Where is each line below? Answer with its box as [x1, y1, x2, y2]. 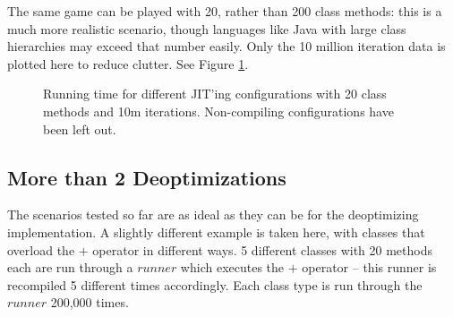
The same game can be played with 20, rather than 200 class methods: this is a [7, 2, 442, 20]
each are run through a [7, 258, 133, 277]
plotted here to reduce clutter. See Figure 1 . [7, 54, 249, 73]
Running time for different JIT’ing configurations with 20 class [43, 84, 387, 103]
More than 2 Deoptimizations [7, 163, 286, 191]
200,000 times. [50, 293, 129, 312]
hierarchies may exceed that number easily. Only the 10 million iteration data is [7, 37, 446, 56]
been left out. [43, 119, 116, 138]
